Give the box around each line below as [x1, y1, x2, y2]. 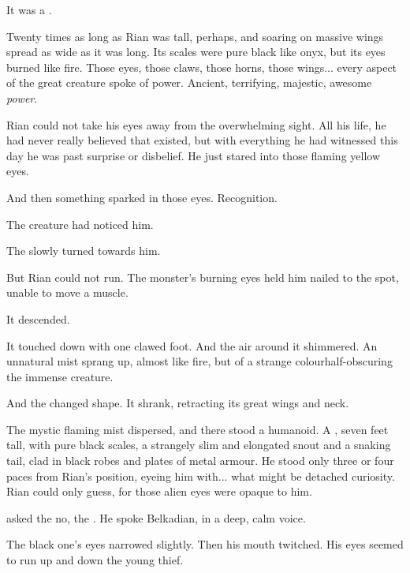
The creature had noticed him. [6, 215, 154, 232]
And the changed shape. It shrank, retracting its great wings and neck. [6, 395, 349, 411]
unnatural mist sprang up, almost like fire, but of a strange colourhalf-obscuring [6, 353, 393, 369]
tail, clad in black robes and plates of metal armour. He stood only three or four [6, 452, 394, 469]
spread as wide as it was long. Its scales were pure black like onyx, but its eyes [6, 43, 386, 60]
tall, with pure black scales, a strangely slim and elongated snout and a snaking [6, 436, 391, 453]
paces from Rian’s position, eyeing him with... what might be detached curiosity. [6, 467, 395, 484]
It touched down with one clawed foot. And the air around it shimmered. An [6, 337, 378, 354]
